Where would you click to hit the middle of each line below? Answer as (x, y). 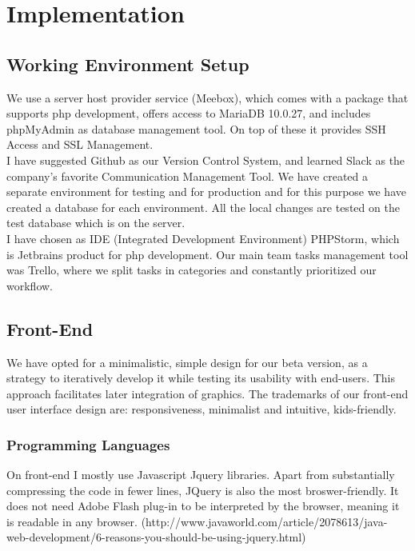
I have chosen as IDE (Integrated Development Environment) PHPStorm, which (203, 238)
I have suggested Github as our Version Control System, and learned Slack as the (206, 160)
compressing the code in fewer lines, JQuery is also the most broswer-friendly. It (203, 490)
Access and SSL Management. (80, 144)
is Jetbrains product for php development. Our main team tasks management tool (207, 254)
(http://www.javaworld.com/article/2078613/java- (264, 521)
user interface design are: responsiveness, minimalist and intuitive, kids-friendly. (202, 409)
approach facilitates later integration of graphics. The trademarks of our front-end (207, 393)
